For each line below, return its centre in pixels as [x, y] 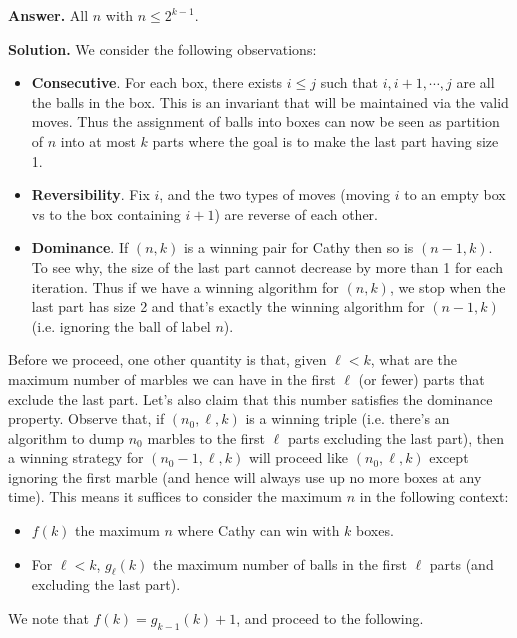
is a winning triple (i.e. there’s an [347, 418]
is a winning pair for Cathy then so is [298, 247]
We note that [48, 618]
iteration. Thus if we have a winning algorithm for [185, 286]
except [449, 457]
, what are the [414, 359]
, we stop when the [447, 286]
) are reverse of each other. [296, 213]
